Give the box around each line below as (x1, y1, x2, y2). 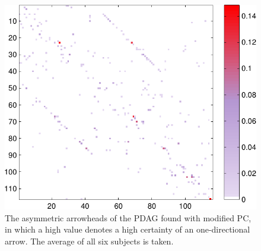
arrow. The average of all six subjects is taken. (5, 234, 174, 247)
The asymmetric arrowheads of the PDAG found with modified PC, (5, 211, 252, 224)
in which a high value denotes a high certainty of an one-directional (5, 223, 250, 236)
